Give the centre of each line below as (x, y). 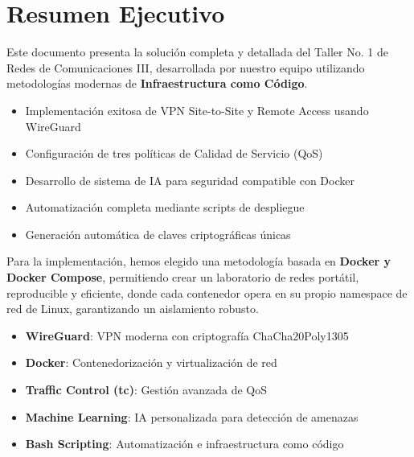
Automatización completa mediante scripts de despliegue (165, 207)
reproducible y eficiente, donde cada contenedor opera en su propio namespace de (207, 292)
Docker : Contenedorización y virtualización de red (151, 362)
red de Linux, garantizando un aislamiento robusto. (133, 309)
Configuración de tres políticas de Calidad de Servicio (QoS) (174, 153)
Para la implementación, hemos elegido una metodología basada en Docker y (199, 261)
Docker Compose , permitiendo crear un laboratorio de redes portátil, (183, 277)
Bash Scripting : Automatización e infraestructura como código (184, 444)
